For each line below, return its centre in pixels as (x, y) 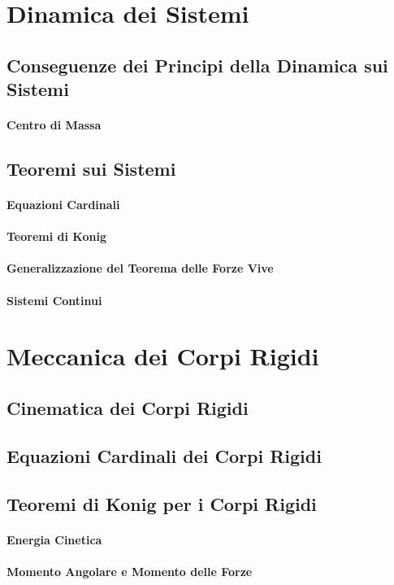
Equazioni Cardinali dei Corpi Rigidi (164, 455)
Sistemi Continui (54, 300)
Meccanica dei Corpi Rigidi (163, 356)
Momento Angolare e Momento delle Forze (130, 571)
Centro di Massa (54, 125)
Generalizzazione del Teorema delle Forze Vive (140, 268)
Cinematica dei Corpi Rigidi (128, 408)
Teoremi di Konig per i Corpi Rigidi (162, 503)
